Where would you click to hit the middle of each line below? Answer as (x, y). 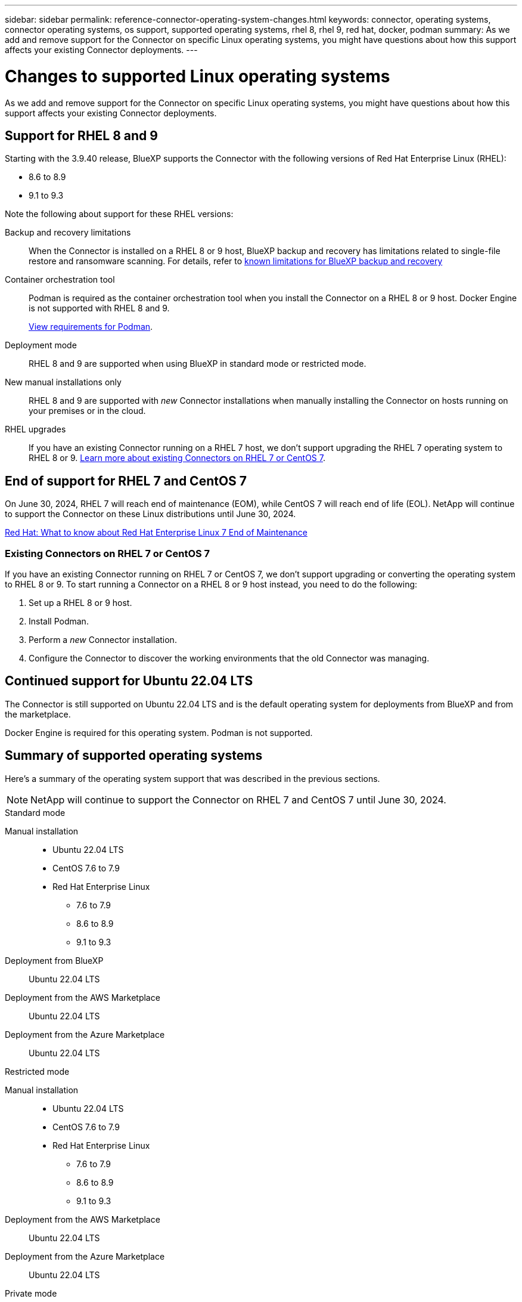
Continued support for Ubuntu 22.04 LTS (129, 681)
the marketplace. (38, 714)
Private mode (31, 1293)
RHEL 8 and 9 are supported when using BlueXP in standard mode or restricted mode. (198, 364)
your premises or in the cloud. (87, 411)
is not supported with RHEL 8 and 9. (99, 308)
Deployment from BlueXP (54, 960)
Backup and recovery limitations (68, 233)
